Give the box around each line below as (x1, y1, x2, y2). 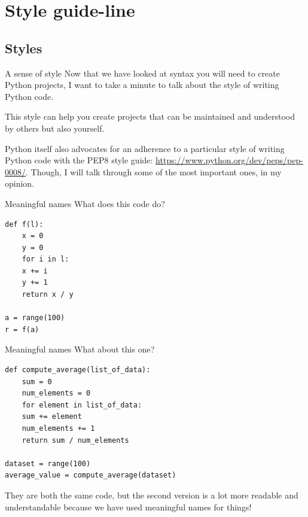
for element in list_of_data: (22, 400, 142, 409)
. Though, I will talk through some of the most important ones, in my (26, 165, 282, 178)
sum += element (22, 412, 82, 421)
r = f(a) (5, 325, 39, 334)
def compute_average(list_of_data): (5, 366, 151, 375)
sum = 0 (22, 377, 52, 386)
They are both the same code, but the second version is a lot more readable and (5, 488, 298, 501)
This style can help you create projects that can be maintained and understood (5, 110, 295, 123)
